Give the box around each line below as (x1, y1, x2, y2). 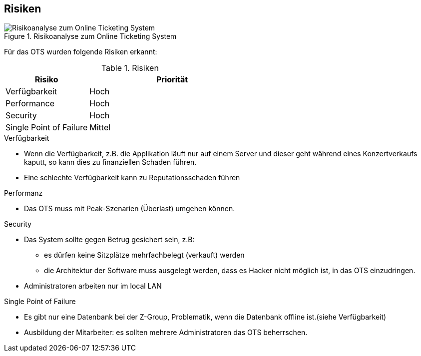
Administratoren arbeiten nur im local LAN (24, 282, 162, 291)
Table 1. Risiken (101, 63, 159, 73)
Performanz (4, 189, 43, 198)
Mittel (89, 122, 111, 133)
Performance (5, 98, 54, 109)
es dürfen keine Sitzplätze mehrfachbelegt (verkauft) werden (44, 251, 245, 260)
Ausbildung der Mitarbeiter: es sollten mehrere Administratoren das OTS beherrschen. (24, 328, 308, 337)
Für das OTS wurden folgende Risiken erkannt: (4, 47, 157, 56)
